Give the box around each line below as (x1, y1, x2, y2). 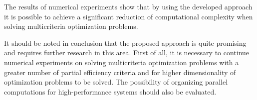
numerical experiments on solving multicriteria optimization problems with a (4, 57, 239, 67)
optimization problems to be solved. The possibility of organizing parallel (4, 77, 228, 87)
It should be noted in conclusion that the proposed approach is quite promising (4, 37, 247, 48)
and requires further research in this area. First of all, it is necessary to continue (4, 47, 250, 58)
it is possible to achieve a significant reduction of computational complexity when (4, 11, 253, 21)
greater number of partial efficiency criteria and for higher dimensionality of (4, 67, 236, 77)
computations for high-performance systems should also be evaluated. (4, 86, 217, 97)
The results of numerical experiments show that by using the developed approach (4, 1, 253, 11)
